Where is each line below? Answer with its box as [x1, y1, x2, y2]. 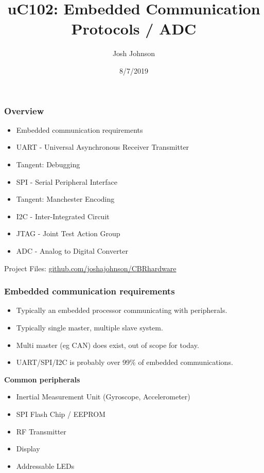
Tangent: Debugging [16, 159, 80, 169]
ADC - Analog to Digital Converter [16, 245, 128, 256]
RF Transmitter [16, 426, 66, 436]
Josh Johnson [112, 48, 155, 59]
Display [16, 443, 40, 454]
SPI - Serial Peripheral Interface [16, 176, 117, 187]
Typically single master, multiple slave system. [16, 322, 163, 332]
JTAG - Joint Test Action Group [16, 228, 120, 239]
